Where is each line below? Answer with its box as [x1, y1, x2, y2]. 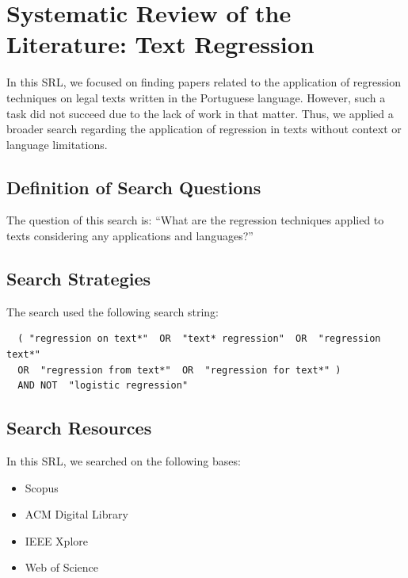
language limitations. [6, 136, 108, 152]
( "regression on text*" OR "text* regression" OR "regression [17, 333, 381, 345]
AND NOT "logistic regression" [17, 380, 189, 392]
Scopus [25, 479, 59, 496]
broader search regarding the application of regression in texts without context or [6, 121, 402, 137]
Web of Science [25, 559, 98, 576]
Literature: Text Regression [6, 28, 315, 60]
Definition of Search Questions [6, 174, 261, 199]
